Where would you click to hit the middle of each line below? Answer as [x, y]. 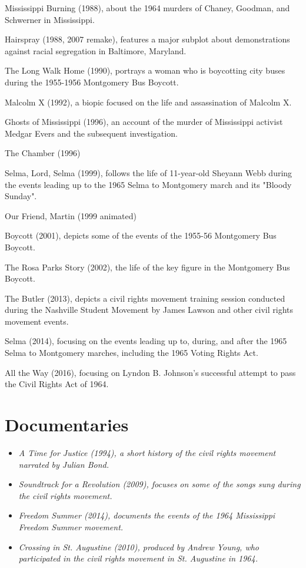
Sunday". [21, 196]
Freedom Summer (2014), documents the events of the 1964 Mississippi [147, 515]
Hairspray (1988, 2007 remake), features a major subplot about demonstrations [147, 39]
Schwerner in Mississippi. [50, 19]
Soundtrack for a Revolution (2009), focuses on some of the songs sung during [159, 484]
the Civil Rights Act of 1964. [57, 384]
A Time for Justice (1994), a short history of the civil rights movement [147, 452]
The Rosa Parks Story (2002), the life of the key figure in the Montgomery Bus [147, 267]
